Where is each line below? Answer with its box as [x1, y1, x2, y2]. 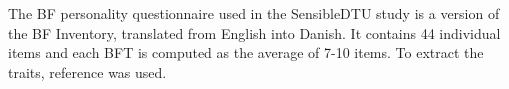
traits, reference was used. [8, 61, 167, 82]
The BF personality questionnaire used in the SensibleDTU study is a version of [8, 3, 500, 23]
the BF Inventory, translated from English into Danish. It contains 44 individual [8, 22, 501, 43]
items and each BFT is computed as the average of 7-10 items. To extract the [8, 42, 484, 63]
